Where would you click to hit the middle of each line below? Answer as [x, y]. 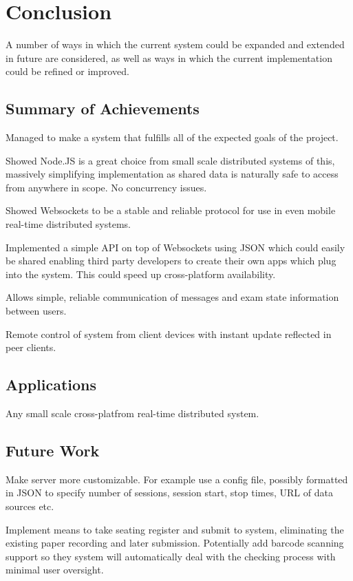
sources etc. [30, 506]
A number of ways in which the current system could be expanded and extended [175, 44]
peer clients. [31, 347]
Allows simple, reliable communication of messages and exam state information [172, 297]
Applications [51, 384]
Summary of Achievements [103, 108]
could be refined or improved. [67, 71]
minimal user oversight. [55, 570]
